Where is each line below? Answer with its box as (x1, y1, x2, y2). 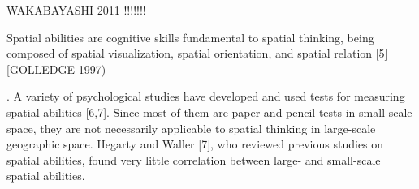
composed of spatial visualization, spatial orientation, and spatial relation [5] (6, 45, 388, 62)
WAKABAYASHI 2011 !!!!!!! (6, 2, 146, 18)
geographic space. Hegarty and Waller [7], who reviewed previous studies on (6, 135, 384, 152)
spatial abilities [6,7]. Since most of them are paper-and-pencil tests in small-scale (6, 103, 413, 120)
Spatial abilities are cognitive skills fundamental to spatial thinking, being (6, 28, 374, 45)
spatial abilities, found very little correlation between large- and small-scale (6, 151, 381, 168)
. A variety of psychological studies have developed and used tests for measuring (6, 88, 405, 105)
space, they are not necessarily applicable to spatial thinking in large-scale (6, 119, 376, 136)
